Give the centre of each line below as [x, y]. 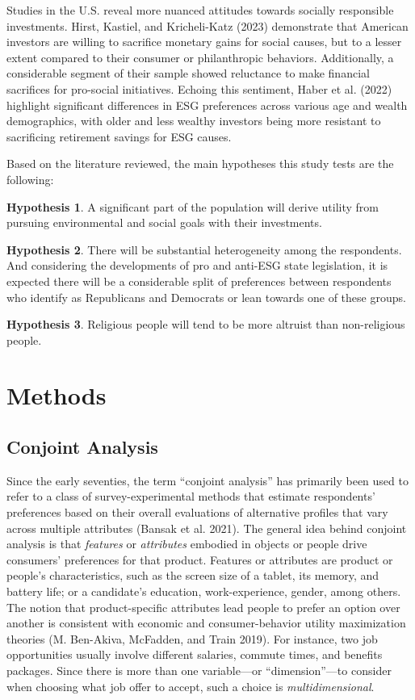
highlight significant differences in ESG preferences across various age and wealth [207, 105]
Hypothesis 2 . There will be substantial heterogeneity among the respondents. [204, 249]
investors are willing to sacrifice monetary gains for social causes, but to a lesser [204, 42]
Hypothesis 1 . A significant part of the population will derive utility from [193, 206]
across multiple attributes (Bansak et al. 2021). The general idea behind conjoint [207, 528]
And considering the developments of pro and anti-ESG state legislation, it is [197, 265]
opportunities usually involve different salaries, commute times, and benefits [195, 654]
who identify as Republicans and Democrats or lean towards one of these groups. [206, 297]
